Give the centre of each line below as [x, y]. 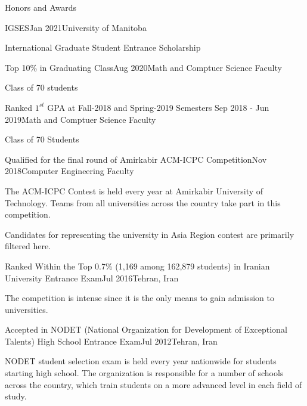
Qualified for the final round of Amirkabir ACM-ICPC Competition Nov [136, 159]
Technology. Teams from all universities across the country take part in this [143, 202]
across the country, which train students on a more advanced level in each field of [153, 384]
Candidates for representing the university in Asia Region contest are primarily [150, 234]
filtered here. [28, 246]
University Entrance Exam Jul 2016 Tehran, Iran [92, 278]
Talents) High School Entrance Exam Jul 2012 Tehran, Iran [111, 341]
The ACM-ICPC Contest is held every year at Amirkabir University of [134, 190]
